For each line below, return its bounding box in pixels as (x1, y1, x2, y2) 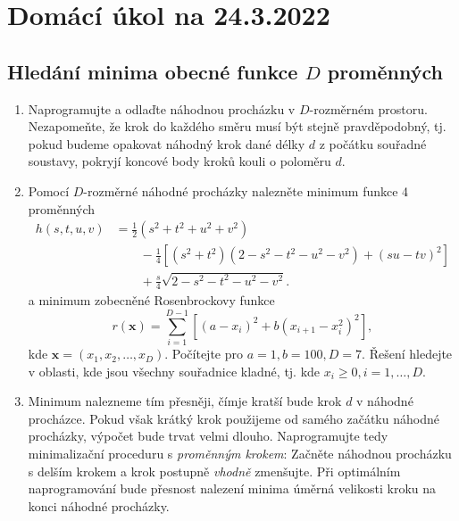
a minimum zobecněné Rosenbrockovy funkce (28, 291, 275, 310)
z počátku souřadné (319, 134, 427, 153)
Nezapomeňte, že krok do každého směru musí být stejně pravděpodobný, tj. (28, 117, 446, 136)
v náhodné (356, 392, 413, 410)
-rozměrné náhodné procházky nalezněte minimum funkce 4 (83, 181, 409, 200)
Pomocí (28, 181, 70, 200)
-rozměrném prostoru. (309, 99, 428, 118)
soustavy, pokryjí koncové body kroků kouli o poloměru (28, 152, 331, 170)
